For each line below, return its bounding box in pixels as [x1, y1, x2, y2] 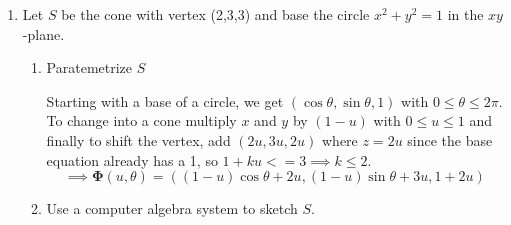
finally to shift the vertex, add [46, 129, 231, 150]
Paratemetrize [46, 57, 133, 78]
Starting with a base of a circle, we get [46, 90, 284, 111]
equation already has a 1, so [46, 149, 218, 170]
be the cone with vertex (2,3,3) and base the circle [61, 4, 370, 24]
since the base [407, 129, 493, 150]
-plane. [22, 23, 65, 44]
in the [447, 4, 484, 24]
